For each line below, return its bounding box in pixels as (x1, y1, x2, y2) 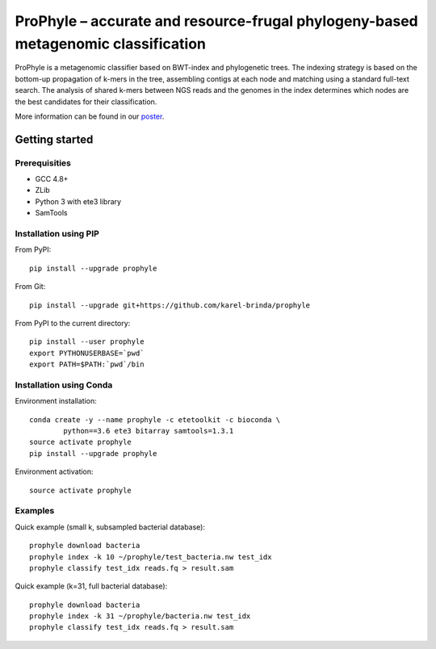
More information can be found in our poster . (15, 111, 165, 121)
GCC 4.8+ (35, 174, 69, 184)
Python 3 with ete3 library (35, 196, 121, 206)
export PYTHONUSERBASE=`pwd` (29, 348, 145, 358)
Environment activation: (15, 467, 94, 476)
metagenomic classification (15, 35, 206, 52)
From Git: (15, 282, 46, 291)
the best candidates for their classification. (15, 97, 157, 107)
